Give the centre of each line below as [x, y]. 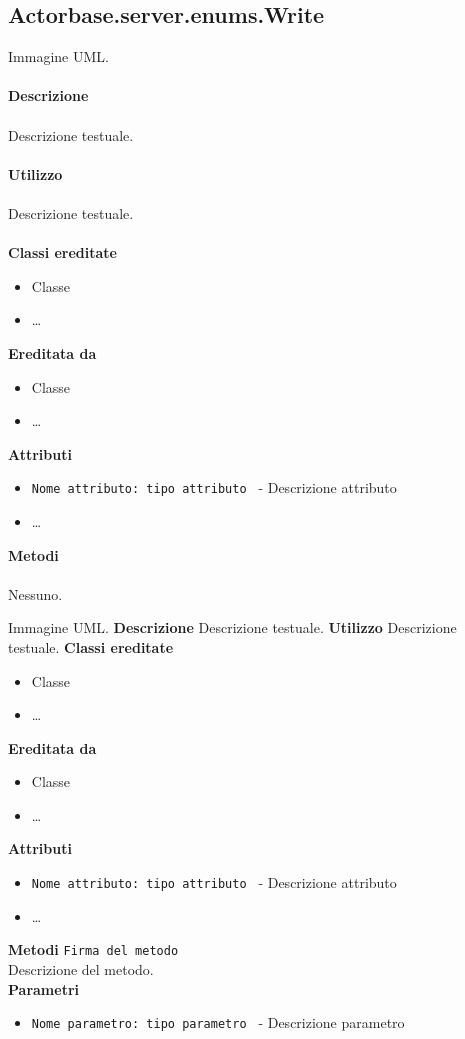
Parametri [43, 988]
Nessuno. [35, 593]
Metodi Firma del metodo [93, 949]
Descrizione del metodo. [81, 968]
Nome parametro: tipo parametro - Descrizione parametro [218, 1022]
